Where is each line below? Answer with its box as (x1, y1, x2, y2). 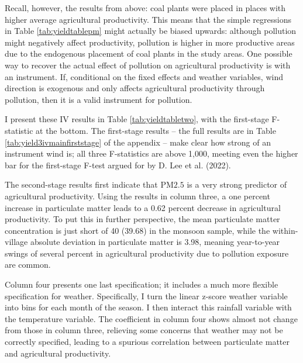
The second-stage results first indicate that (5, 178, 158, 191)
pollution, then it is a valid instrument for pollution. (5, 93, 192, 105)
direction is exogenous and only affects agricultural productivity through (5, 82, 265, 94)
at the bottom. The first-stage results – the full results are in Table (36, 124, 276, 136)
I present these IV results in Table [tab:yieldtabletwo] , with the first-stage (5, 113, 269, 125)
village (5, 236, 28, 248)
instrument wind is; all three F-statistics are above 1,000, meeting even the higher (5, 147, 298, 160)
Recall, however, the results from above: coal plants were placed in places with (5, 2, 286, 13)
